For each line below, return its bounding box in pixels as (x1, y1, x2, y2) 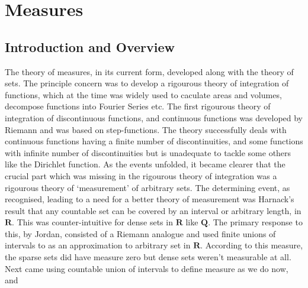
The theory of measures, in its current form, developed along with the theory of (5, 65, 294, 77)
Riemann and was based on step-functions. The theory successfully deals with (5, 123, 287, 135)
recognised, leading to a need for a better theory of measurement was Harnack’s (5, 193, 294, 205)
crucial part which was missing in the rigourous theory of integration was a (5, 169, 277, 182)
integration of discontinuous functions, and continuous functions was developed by (5, 111, 303, 124)
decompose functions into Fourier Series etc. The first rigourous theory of (5, 100, 271, 112)
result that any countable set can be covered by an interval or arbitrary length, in (5, 204, 301, 216)
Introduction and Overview (5, 37, 175, 56)
